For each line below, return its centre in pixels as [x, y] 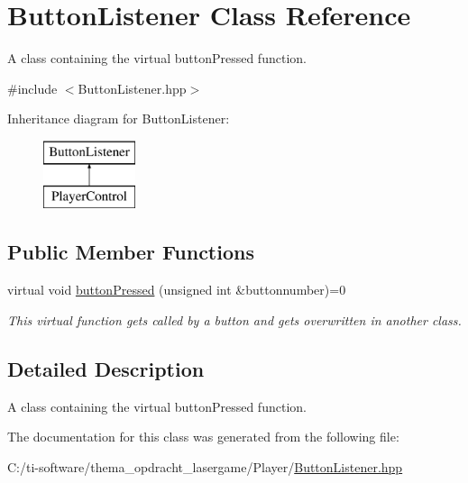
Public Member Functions [131, 252]
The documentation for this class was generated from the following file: [203, 437]
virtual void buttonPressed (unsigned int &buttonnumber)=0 [177, 290]
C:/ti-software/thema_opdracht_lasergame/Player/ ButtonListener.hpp [205, 466]
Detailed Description [106, 368]
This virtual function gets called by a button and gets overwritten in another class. [234, 319]
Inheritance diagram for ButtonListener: [119, 118]
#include [32, 88]
